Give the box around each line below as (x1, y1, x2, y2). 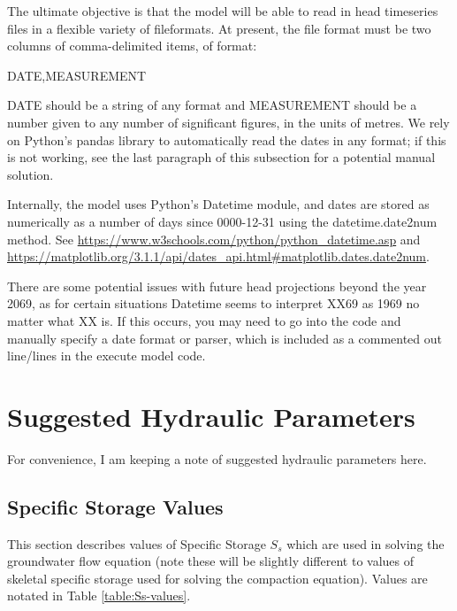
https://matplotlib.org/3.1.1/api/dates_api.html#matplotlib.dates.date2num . (7, 247, 430, 266)
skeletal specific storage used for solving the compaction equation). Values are (7, 568, 428, 587)
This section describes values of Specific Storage (7, 534, 266, 553)
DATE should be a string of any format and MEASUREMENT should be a (7, 96, 417, 114)
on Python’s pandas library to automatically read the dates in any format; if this (7, 130, 446, 149)
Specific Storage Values (7, 492, 224, 520)
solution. (7, 165, 54, 183)
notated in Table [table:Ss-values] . (7, 586, 191, 605)
